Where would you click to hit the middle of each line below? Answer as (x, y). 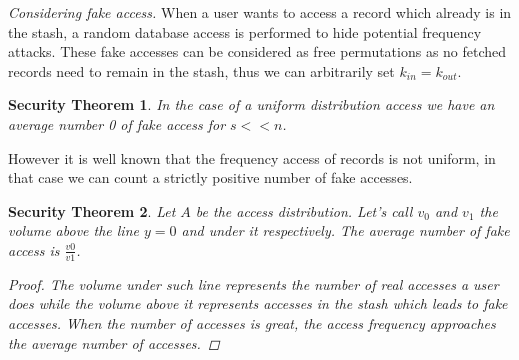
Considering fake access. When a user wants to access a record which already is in (260, 12)
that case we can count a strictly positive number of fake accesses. (210, 177)
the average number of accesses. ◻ (114, 342)
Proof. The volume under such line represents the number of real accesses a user (253, 283)
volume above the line (73, 230)
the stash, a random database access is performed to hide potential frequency (245, 31)
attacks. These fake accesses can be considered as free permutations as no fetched (257, 51)
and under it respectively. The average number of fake (345, 230)
